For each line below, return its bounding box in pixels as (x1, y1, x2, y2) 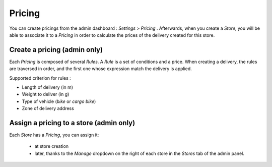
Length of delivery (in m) (22, 84, 73, 90)
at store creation (34, 143, 69, 149)
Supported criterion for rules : (9, 75, 72, 81)
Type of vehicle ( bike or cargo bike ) (22, 98, 96, 104)
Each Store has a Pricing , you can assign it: (9, 132, 99, 138)
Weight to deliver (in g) (22, 91, 70, 97)
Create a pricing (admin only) (9, 45, 103, 54)
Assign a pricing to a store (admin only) (9, 119, 135, 127)
